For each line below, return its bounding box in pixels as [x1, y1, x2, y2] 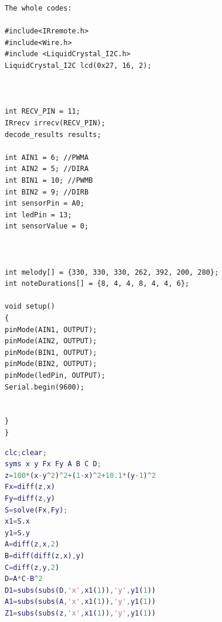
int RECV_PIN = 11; [5, 107, 80, 116]
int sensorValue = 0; [5, 222, 89, 231]
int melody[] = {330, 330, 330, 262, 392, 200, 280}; [5, 268, 219, 276]
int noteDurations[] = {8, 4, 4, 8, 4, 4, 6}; [5, 279, 189, 288]
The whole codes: [5, 4, 72, 12]
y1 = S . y [5, 528, 30, 537]
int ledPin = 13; [5, 210, 72, 219]
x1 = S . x [5, 517, 30, 526]
